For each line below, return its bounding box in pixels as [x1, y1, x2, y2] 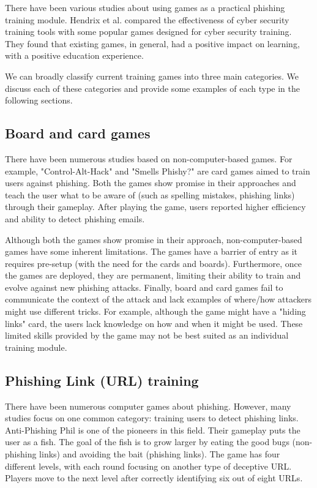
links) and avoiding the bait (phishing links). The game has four [39, 448, 280, 460]
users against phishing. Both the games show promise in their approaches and [5, 176, 296, 189]
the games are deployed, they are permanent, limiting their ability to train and [5, 269, 301, 282]
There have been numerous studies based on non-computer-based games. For [5, 152, 293, 165]
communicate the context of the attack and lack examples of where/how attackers [5, 293, 312, 306]
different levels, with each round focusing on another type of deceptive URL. [5, 459, 292, 472]
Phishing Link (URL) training [5, 370, 199, 389]
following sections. [5, 94, 73, 107]
